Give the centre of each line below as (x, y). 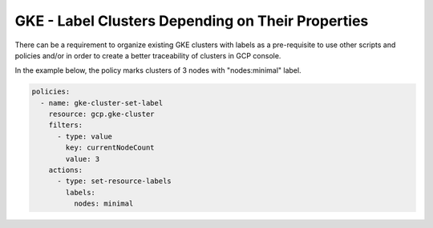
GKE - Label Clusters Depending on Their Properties (192, 21)
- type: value (85, 136)
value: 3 (83, 159)
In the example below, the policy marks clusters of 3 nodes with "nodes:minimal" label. (158, 70)
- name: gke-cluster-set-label (102, 103)
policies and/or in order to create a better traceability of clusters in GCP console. (148, 55)
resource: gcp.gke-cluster (102, 114)
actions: (66, 170)
